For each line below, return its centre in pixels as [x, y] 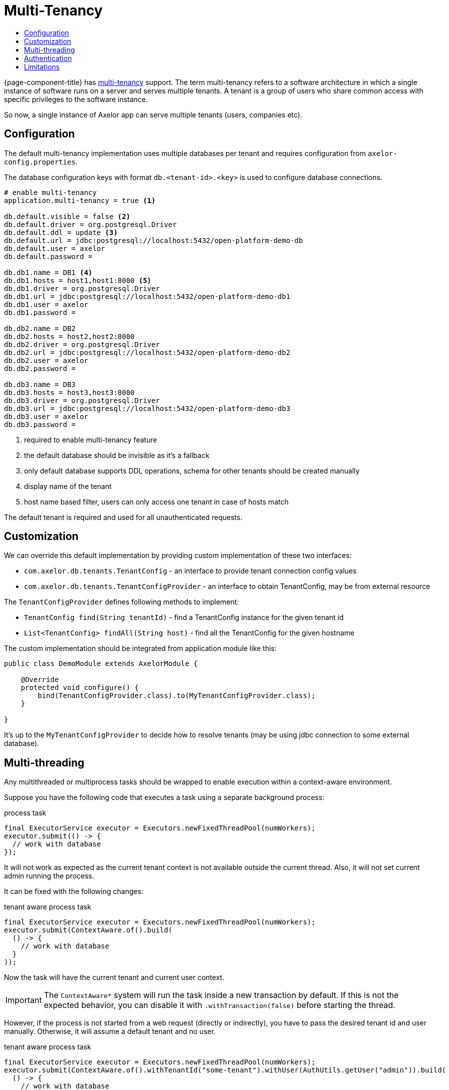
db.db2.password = [40, 368]
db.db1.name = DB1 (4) [48, 272]
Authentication [48, 58]
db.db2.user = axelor [46, 360]
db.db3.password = [40, 424]
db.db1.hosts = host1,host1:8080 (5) [78, 280]
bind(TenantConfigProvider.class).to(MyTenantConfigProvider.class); [177, 696]
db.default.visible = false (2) [67, 216]
